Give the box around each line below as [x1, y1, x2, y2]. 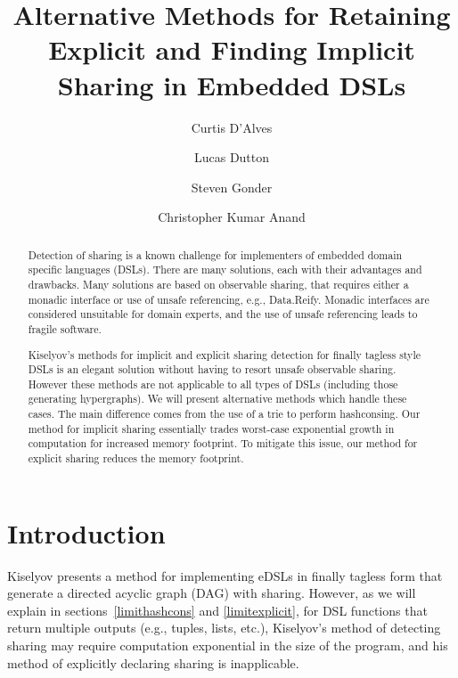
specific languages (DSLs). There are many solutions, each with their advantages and [28, 262, 422, 277]
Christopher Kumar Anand [158, 208, 306, 226]
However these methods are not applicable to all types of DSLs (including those [28, 376, 398, 391]
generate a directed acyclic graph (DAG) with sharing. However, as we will [7, 584, 416, 602]
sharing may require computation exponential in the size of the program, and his [7, 636, 448, 655]
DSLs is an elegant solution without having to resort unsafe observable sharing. [28, 362, 397, 377]
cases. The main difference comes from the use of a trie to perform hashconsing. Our [28, 406, 421, 421]
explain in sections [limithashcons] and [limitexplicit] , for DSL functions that [7, 600, 428, 619]
